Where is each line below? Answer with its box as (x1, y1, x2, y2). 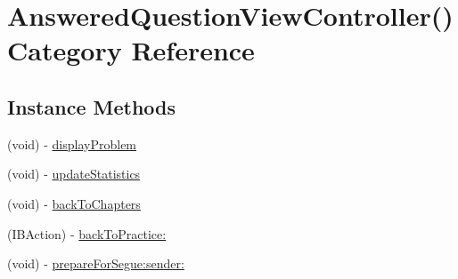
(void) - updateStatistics (7, 164, 141, 183)
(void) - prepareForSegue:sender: (7, 254, 184, 273)
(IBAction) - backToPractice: (7, 224, 167, 243)
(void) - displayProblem (7, 134, 137, 153)
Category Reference (7, 32, 255, 68)
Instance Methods (7, 92, 176, 120)
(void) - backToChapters (7, 194, 141, 212)
